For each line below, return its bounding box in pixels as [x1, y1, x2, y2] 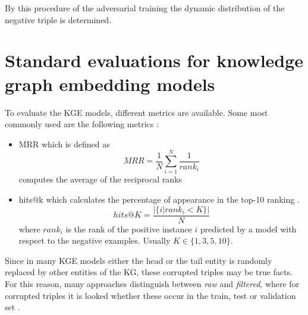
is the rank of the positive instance [65, 222, 192, 235]
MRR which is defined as [18, 137, 110, 150]
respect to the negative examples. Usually [18, 234, 171, 247]
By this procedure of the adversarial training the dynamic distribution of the [5, 2, 285, 14]
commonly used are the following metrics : [5, 118, 159, 130]
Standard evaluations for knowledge [5, 48, 304, 73]
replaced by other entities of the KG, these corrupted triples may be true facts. [5, 266, 293, 278]
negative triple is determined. [5, 13, 112, 26]
